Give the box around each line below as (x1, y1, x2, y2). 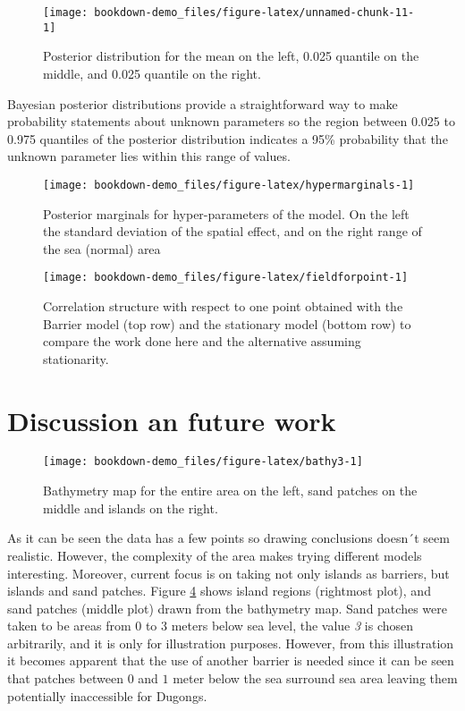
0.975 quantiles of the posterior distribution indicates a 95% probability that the (7, 129, 448, 148)
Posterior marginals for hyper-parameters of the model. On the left (43, 204, 410, 223)
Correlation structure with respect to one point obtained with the (43, 296, 403, 315)
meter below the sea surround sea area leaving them (173, 669, 458, 688)
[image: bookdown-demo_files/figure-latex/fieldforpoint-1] (43, 271, 409, 284)
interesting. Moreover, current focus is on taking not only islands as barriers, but (7, 563, 450, 582)
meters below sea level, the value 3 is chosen (171, 616, 414, 635)
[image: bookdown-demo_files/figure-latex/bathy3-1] (43, 455, 363, 469)
